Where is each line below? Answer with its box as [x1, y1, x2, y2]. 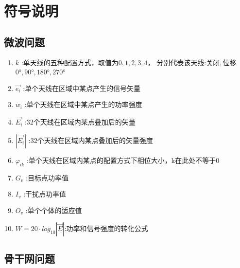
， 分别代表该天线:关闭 [147, 57, 220, 67]
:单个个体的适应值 [25, 205, 82, 215]
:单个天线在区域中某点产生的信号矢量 [23, 83, 141, 93]
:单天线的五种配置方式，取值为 [21, 57, 119, 67]
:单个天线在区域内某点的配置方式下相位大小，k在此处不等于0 [26, 155, 220, 165]
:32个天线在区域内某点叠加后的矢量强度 [28, 135, 153, 145]
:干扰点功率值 [23, 189, 67, 199]
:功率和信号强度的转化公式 [64, 223, 148, 233]
